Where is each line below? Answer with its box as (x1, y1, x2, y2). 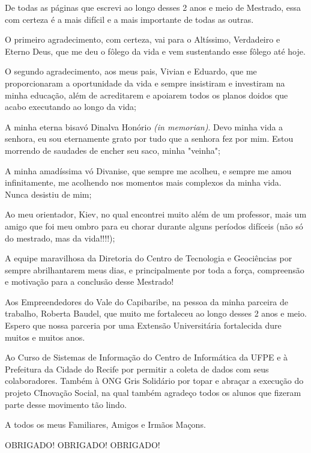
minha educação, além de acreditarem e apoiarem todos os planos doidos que (5, 88, 288, 101)
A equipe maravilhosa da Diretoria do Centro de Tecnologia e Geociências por (5, 252, 292, 264)
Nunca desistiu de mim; (5, 187, 92, 200)
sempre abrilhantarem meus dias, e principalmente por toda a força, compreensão (5, 263, 304, 276)
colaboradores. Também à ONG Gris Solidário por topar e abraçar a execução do (5, 374, 304, 387)
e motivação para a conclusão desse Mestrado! (5, 275, 174, 288)
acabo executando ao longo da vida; (5, 100, 136, 113)
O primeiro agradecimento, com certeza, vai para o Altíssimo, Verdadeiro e (5, 33, 280, 46)
